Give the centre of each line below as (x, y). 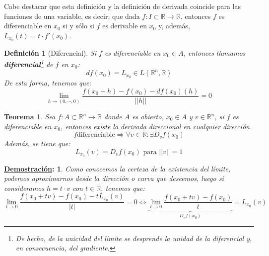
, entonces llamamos (214, 52)
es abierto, (148, 116)
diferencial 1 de (29, 63)
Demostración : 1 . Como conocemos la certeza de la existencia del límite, (117, 168)
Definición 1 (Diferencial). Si (50, 52)
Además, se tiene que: (37, 143)
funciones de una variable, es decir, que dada (72, 16)
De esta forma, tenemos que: (48, 83)
